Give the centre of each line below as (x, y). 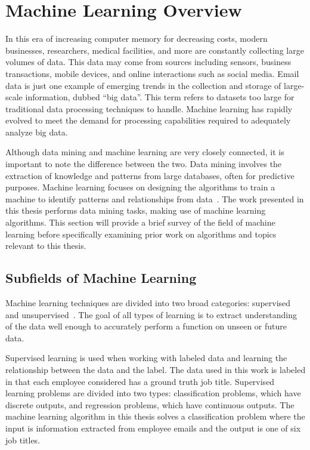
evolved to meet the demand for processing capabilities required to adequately (148, 120)
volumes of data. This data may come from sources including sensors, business (148, 62)
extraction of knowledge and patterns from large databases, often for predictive (150, 175)
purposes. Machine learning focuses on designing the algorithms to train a (140, 187)
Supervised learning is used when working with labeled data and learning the (146, 358)
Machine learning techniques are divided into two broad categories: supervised (148, 303)
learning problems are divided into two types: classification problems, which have (153, 393)
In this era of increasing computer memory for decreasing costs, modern (137, 38)
